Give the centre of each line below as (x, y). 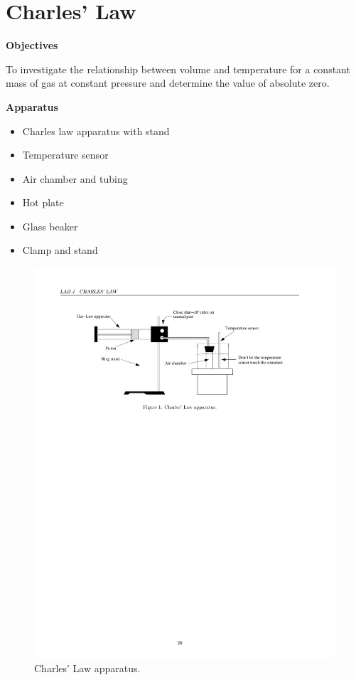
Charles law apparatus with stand (96, 131)
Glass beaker (50, 226)
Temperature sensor (65, 155)
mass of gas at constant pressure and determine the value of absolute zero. (168, 83)
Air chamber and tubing (75, 178)
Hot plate (43, 202)
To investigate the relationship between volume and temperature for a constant (178, 69)
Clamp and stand (60, 250)
